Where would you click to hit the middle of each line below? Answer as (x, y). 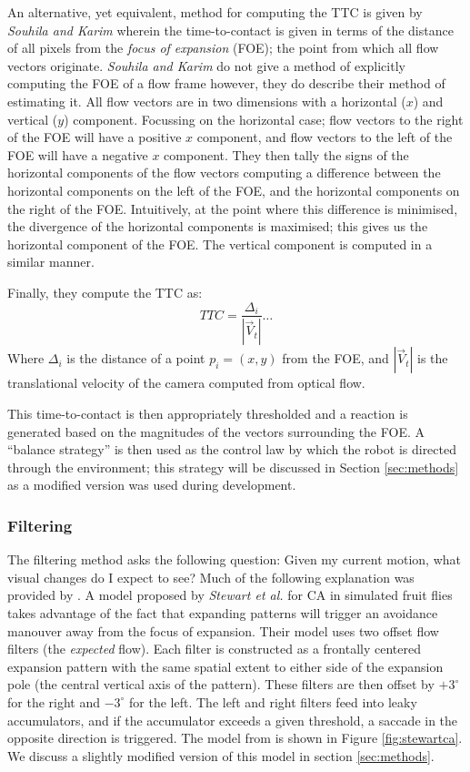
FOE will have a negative (78, 154)
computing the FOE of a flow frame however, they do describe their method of (226, 83)
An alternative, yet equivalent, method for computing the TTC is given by (215, 12)
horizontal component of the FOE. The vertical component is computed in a (220, 244)
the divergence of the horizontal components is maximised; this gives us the (218, 226)
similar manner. (51, 262)
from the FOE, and (335, 358)
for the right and (54, 701)
